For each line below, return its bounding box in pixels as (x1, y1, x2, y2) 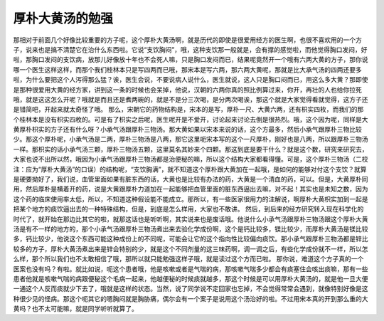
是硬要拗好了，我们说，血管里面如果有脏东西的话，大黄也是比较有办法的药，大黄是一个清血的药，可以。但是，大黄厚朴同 (13, 175, 368, 184)
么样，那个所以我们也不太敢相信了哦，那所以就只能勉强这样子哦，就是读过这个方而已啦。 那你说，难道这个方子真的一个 (13, 255, 364, 263)
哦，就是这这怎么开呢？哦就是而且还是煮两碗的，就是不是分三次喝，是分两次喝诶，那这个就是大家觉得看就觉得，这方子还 (13, 95, 368, 103)
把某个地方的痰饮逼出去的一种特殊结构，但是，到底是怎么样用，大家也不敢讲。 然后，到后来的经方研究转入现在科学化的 (13, 205, 364, 214)
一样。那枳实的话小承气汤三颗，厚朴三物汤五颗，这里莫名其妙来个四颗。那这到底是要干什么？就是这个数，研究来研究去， (13, 144, 368, 153)
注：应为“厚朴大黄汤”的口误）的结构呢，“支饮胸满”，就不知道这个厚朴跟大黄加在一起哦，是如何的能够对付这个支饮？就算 (13, 164, 367, 174)
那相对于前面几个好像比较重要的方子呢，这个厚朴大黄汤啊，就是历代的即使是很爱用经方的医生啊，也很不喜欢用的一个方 (13, 36, 362, 44)
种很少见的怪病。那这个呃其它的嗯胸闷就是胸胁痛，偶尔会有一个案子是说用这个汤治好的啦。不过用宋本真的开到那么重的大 (13, 294, 368, 302)
